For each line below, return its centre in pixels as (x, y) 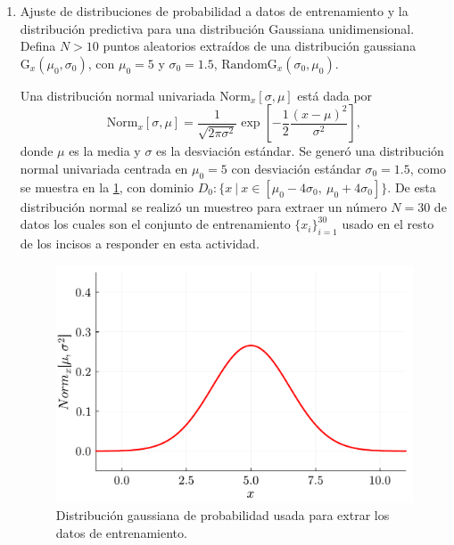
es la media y (105, 151)
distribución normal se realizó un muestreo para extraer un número (203, 206)
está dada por (335, 95)
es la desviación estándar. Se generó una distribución (300, 151)
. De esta (412, 187)
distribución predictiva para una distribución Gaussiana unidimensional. (217, 28)
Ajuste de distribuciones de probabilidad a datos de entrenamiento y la (214, 11)
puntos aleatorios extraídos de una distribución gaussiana (260, 46)
